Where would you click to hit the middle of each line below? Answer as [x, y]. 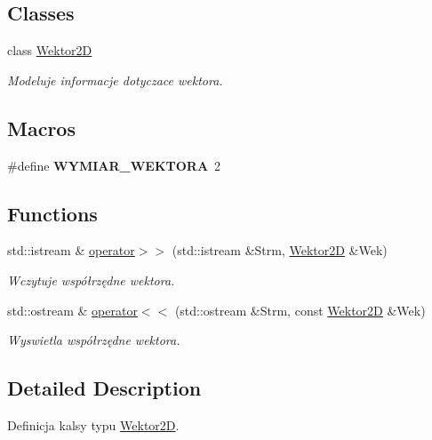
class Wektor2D [50, 50]
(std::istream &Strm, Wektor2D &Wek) [280, 250]
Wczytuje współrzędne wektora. [91, 280]
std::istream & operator [71, 250]
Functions [52, 213]
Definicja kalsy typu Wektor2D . [93, 424]
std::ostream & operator [72, 310]
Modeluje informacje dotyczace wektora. [115, 80]
